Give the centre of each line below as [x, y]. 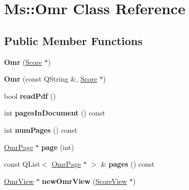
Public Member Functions [73, 40]
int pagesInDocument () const [55, 113]
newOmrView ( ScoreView [85, 181]
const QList [22, 164]
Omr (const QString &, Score [51, 79]
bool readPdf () [30, 96]
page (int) [58, 147]
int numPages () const [41, 129]
